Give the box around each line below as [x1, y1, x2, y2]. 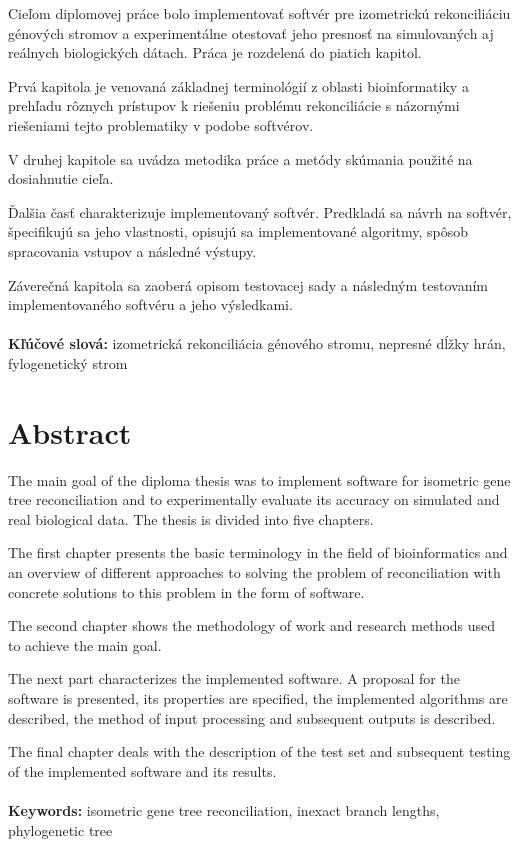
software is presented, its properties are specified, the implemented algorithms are [8, 687, 508, 708]
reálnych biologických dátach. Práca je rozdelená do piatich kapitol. [8, 42, 422, 63]
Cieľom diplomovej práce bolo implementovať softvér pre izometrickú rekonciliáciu [8, 3, 511, 23]
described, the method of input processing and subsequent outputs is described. [8, 707, 496, 728]
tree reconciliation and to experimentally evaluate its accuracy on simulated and [8, 489, 500, 510]
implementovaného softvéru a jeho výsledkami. [8, 294, 293, 315]
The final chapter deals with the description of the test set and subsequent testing [8, 741, 511, 762]
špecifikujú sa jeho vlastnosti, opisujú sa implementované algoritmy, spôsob [8, 221, 468, 242]
